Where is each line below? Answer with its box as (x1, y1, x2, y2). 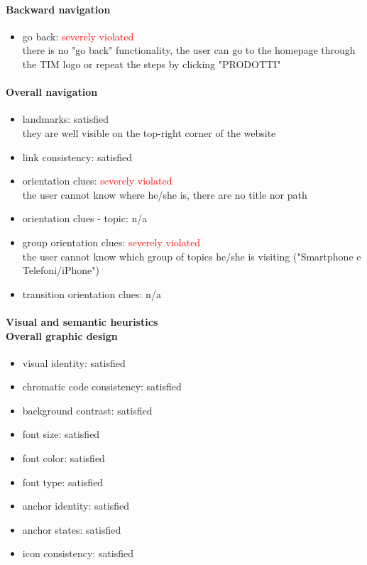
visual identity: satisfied (22, 355, 126, 370)
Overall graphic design (6, 328, 118, 343)
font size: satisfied (22, 427, 100, 441)
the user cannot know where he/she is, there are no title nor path (22, 187, 307, 202)
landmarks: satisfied (22, 111, 109, 126)
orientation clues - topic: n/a (22, 211, 148, 226)
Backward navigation (6, 1, 111, 16)
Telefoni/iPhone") (22, 263, 99, 278)
